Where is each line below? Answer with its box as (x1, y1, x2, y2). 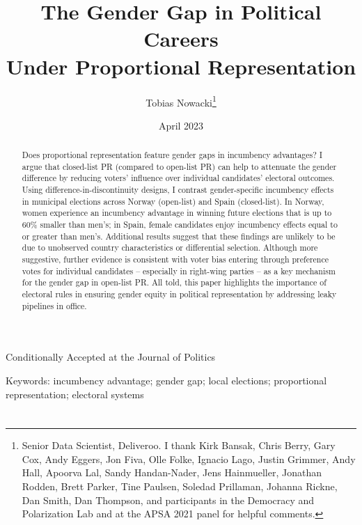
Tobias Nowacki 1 (145, 93, 217, 109)
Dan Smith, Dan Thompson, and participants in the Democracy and (22, 492, 315, 507)
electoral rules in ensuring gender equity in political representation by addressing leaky (22, 288, 337, 300)
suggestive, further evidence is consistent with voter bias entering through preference (22, 253, 329, 265)
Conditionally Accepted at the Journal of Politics (6, 350, 216, 364)
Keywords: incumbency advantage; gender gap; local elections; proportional (6, 373, 327, 387)
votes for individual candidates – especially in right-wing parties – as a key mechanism (22, 265, 336, 276)
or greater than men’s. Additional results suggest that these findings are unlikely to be (22, 230, 336, 242)
